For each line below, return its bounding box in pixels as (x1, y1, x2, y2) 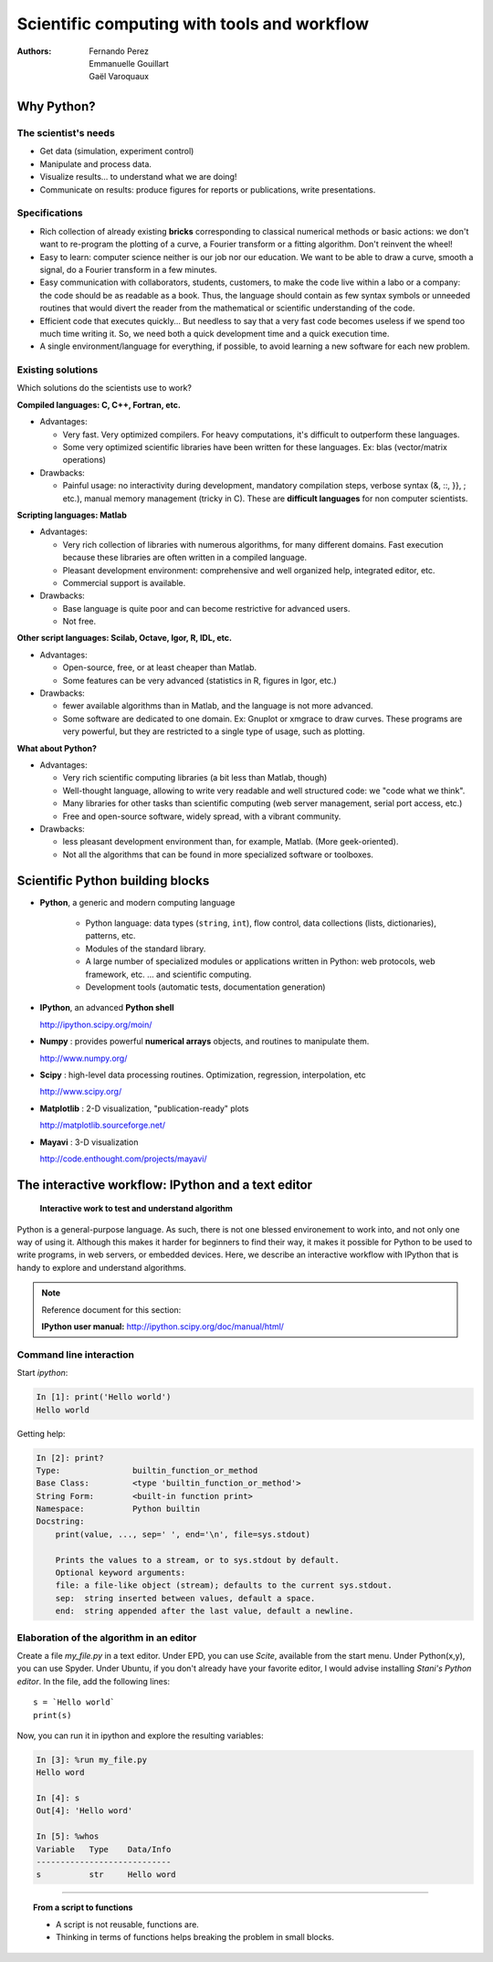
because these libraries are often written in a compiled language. (62, 552, 308, 563)
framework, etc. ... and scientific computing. (85, 969, 252, 980)
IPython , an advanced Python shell (39, 1002, 174, 1013)
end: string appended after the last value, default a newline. (55, 1606, 354, 1616)
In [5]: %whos (36, 1831, 100, 1841)
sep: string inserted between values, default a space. (55, 1593, 316, 1603)
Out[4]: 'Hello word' (36, 1806, 133, 1816)
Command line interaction (16, 1348, 134, 1360)
